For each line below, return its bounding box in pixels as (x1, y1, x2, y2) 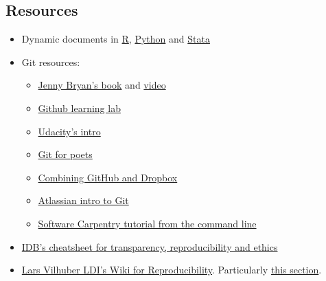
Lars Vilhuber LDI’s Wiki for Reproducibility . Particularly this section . (21, 262, 322, 277)
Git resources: (21, 54, 80, 69)
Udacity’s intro (38, 124, 101, 138)
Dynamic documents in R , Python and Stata (21, 32, 210, 46)
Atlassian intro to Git (38, 193, 129, 207)
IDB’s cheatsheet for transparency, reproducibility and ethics (21, 239, 278, 254)
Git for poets (38, 147, 93, 161)
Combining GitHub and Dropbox (38, 170, 178, 184)
